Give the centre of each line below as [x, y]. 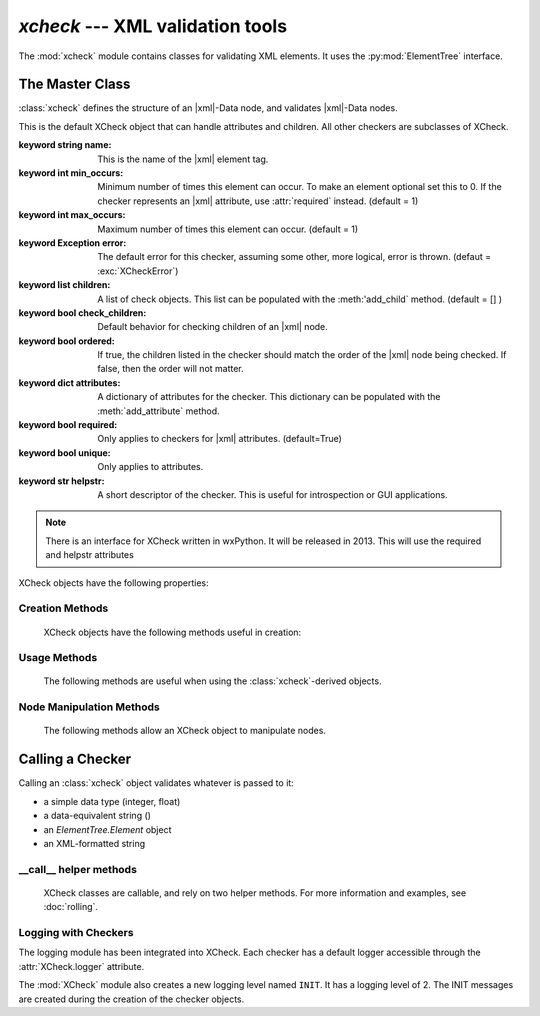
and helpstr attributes [89, 555]
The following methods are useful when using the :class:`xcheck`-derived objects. [212, 681]
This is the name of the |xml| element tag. [183, 159]
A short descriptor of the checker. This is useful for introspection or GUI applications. [273, 494]
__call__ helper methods [77, 869]
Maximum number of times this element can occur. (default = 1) [228, 229]
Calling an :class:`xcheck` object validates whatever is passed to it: [156, 783]
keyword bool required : [68, 425]
